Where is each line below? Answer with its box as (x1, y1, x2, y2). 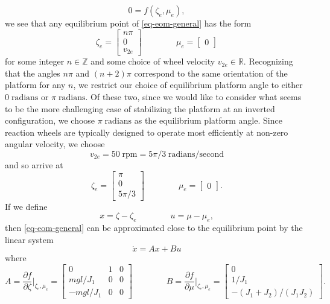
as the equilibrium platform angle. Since (134, 114, 282, 127)
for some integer (5, 55, 65, 68)
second (199, 150, 224, 159)
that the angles (5, 66, 60, 79)
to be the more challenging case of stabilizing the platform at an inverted (5, 102, 275, 115)
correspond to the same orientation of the (134, 66, 288, 79)
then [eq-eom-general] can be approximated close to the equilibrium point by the (5, 221, 303, 233)
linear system (5, 233, 54, 245)
